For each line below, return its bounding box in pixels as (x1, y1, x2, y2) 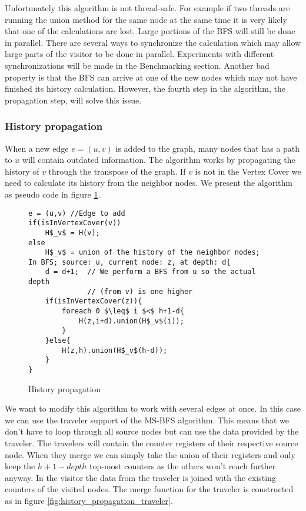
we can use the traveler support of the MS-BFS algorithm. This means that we (5, 413, 290, 426)
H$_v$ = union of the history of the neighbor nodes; (45, 248, 260, 257)
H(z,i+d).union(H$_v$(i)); (78, 316, 184, 325)
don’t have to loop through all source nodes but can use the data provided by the (5, 425, 299, 437)
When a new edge (5, 142, 69, 154)
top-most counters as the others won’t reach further (89, 460, 276, 472)
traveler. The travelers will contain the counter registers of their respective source (5, 437, 298, 449)
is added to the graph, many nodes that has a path (115, 142, 300, 154)
